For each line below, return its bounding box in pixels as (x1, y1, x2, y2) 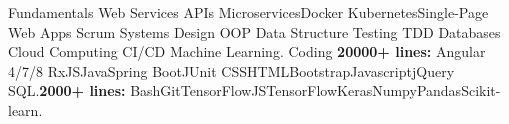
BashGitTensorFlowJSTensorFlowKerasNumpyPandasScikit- (130, 80, 501, 101)
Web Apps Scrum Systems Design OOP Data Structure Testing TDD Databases (8, 21, 501, 42)
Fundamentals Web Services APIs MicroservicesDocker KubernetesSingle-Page (8, 2, 489, 22)
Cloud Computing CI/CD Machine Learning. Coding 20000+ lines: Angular (8, 41, 486, 62)
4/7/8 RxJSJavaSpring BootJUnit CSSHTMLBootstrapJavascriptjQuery (8, 60, 455, 81)
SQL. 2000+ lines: (8, 80, 126, 101)
